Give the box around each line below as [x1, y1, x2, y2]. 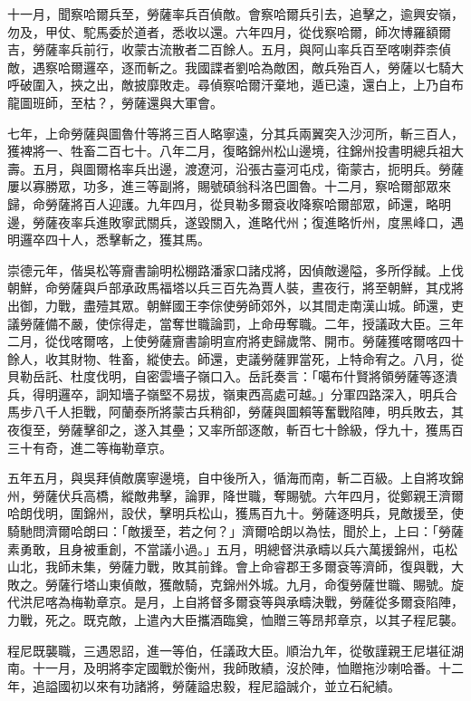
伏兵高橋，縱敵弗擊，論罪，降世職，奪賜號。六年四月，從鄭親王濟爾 [57, 485, 464, 504]
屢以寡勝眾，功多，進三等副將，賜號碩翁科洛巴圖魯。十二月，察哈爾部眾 [7, 177, 438, 196]
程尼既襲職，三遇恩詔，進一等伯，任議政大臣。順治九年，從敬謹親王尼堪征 [7, 640, 451, 659]
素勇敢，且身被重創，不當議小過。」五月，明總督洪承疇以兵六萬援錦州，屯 [7, 539, 445, 558]
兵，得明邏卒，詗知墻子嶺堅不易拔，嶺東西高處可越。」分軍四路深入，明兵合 [7, 384, 457, 403]
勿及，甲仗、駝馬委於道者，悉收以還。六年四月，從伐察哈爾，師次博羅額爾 [7, 22, 451, 41]
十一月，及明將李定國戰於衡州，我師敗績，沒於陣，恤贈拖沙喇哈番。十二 [32, 658, 464, 677]
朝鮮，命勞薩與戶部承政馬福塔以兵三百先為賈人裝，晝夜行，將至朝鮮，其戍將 [7, 278, 464, 297]
